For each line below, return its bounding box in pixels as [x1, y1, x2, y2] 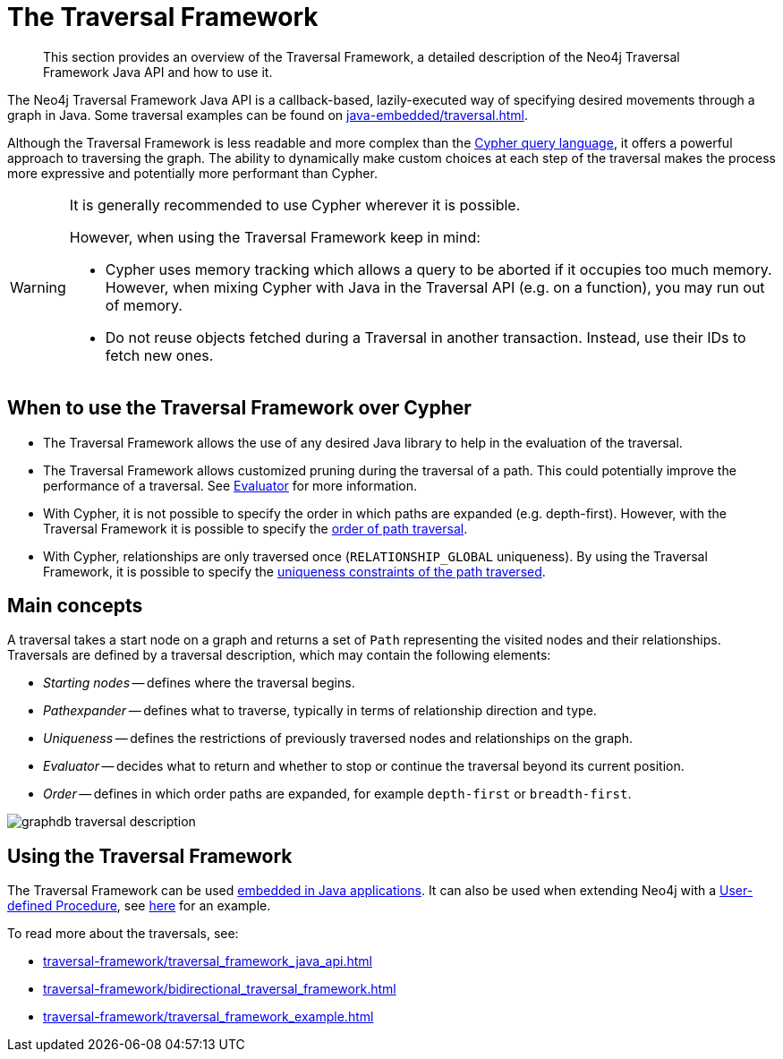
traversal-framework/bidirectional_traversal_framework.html [43, 981, 396, 997]
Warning [10, 278, 66, 296]
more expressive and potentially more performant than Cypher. [7, 165, 378, 181]
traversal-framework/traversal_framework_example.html [43, 1009, 374, 1025]
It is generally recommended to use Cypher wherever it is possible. [69, 195, 521, 214]
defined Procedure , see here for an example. [7, 898, 271, 914]
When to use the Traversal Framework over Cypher [7, 397, 472, 420]
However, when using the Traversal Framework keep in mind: [69, 227, 481, 246]
